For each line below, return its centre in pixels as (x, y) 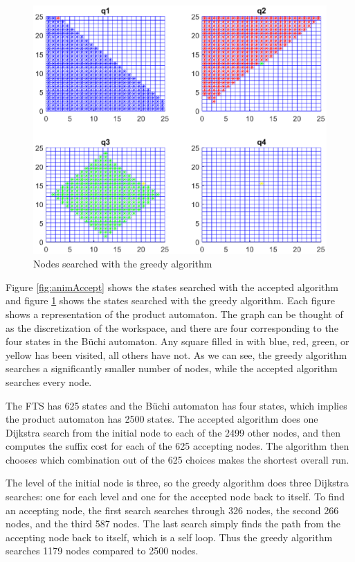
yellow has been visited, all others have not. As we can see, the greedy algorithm (176, 354)
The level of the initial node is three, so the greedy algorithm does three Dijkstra (177, 483)
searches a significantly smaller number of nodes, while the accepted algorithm (172, 368)
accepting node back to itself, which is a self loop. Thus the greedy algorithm (169, 537)
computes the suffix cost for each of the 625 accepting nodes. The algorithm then (177, 446)
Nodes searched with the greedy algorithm (123, 264)
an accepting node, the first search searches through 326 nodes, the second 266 (172, 510)
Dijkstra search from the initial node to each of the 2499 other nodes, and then (173, 432)
